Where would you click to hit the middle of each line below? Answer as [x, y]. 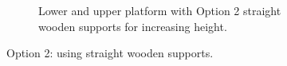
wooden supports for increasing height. [133, 26]
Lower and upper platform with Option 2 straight [160, 10]
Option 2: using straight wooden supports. [110, 53]
